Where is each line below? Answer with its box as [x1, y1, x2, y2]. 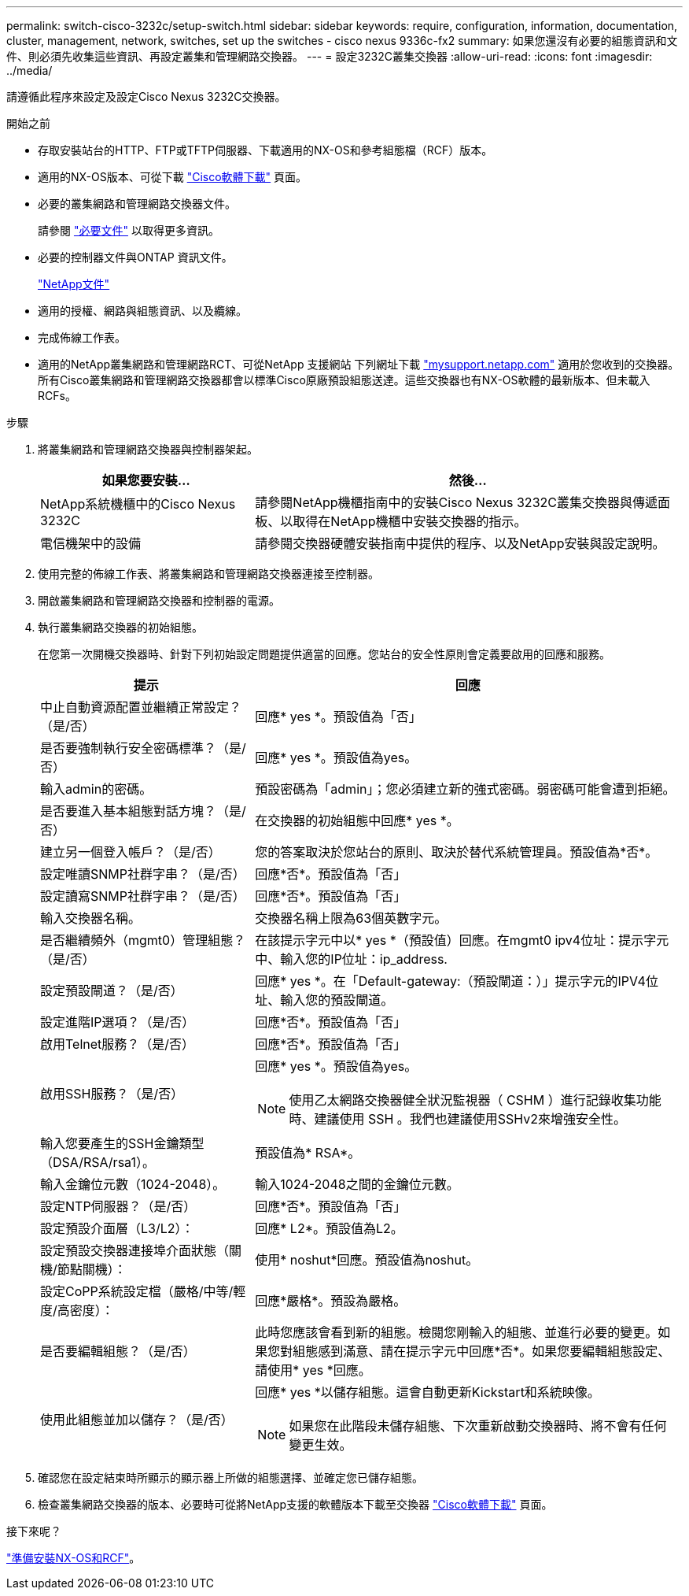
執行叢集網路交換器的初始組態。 [38, 620, 203, 634]
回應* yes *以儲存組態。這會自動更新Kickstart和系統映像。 [255, 1384, 600, 1400]
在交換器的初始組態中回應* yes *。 [255, 813, 459, 828]
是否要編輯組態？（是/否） [40, 1343, 196, 1359]
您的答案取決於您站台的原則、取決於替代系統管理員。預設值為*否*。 [255, 844, 658, 860]
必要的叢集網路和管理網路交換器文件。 [38, 197, 236, 210]
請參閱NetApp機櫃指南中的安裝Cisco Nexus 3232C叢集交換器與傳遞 [255, 494, 658, 510]
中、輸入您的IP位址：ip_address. [255, 951, 448, 967]
